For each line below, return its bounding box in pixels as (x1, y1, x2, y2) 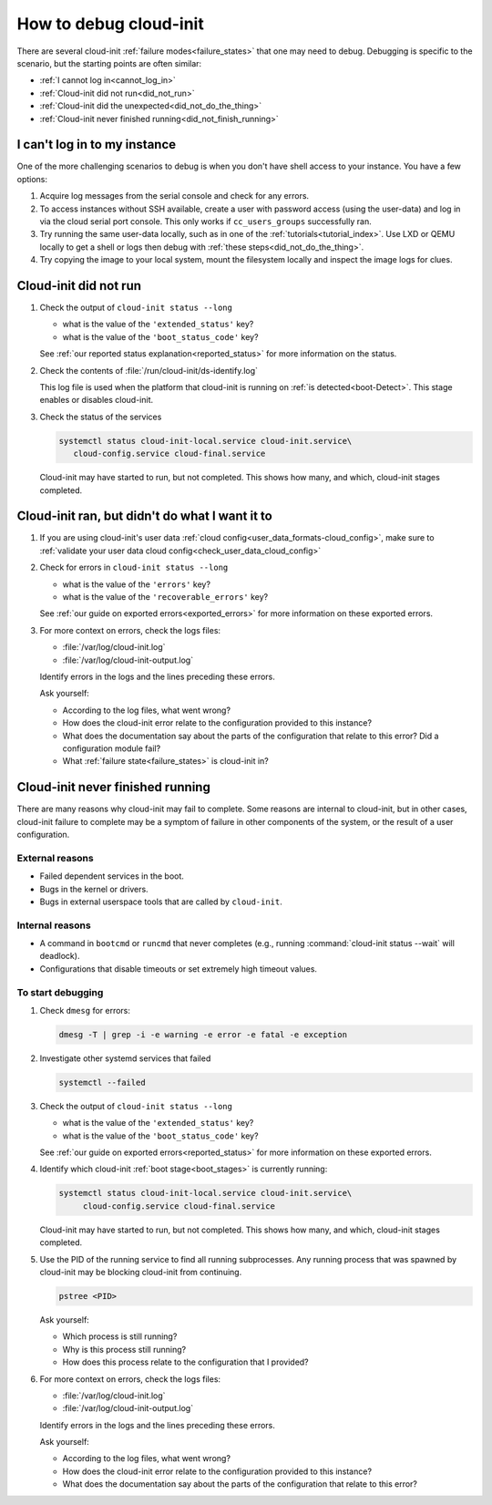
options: (16, 173, 48, 184)
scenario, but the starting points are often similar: (16, 57, 202, 68)
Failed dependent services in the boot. (39, 871, 184, 881)
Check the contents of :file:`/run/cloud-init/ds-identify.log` (39, 365, 259, 376)
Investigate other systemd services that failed (39, 1053, 211, 1064)
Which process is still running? (62, 1331, 178, 1342)
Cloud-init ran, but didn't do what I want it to (16, 509, 272, 524)
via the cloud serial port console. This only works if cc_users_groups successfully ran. (39, 215, 373, 227)
